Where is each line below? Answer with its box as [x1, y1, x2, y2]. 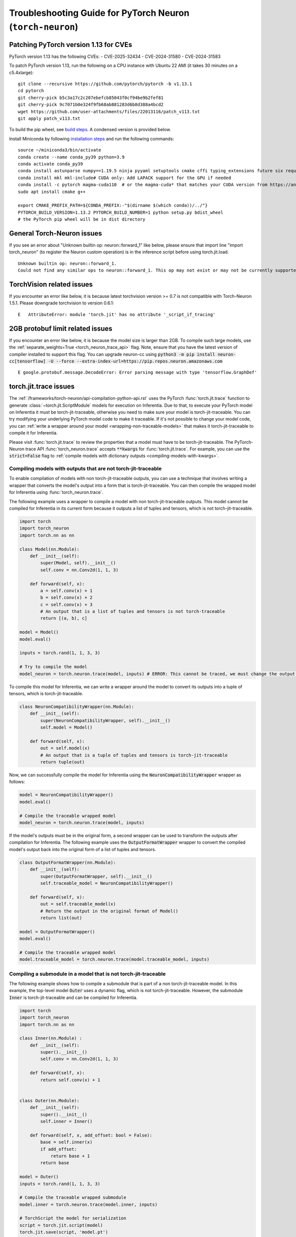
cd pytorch [18, 88, 44, 94]
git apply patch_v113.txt [18, 115, 81, 121]
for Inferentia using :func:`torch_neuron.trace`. [9, 489, 104, 495]
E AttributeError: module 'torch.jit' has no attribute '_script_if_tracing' [18, 312, 216, 317]
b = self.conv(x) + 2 [40, 595, 93, 601]
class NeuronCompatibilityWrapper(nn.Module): [19, 704, 134, 710]
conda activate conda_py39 [18, 161, 83, 167]
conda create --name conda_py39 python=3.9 [18, 154, 125, 160]
